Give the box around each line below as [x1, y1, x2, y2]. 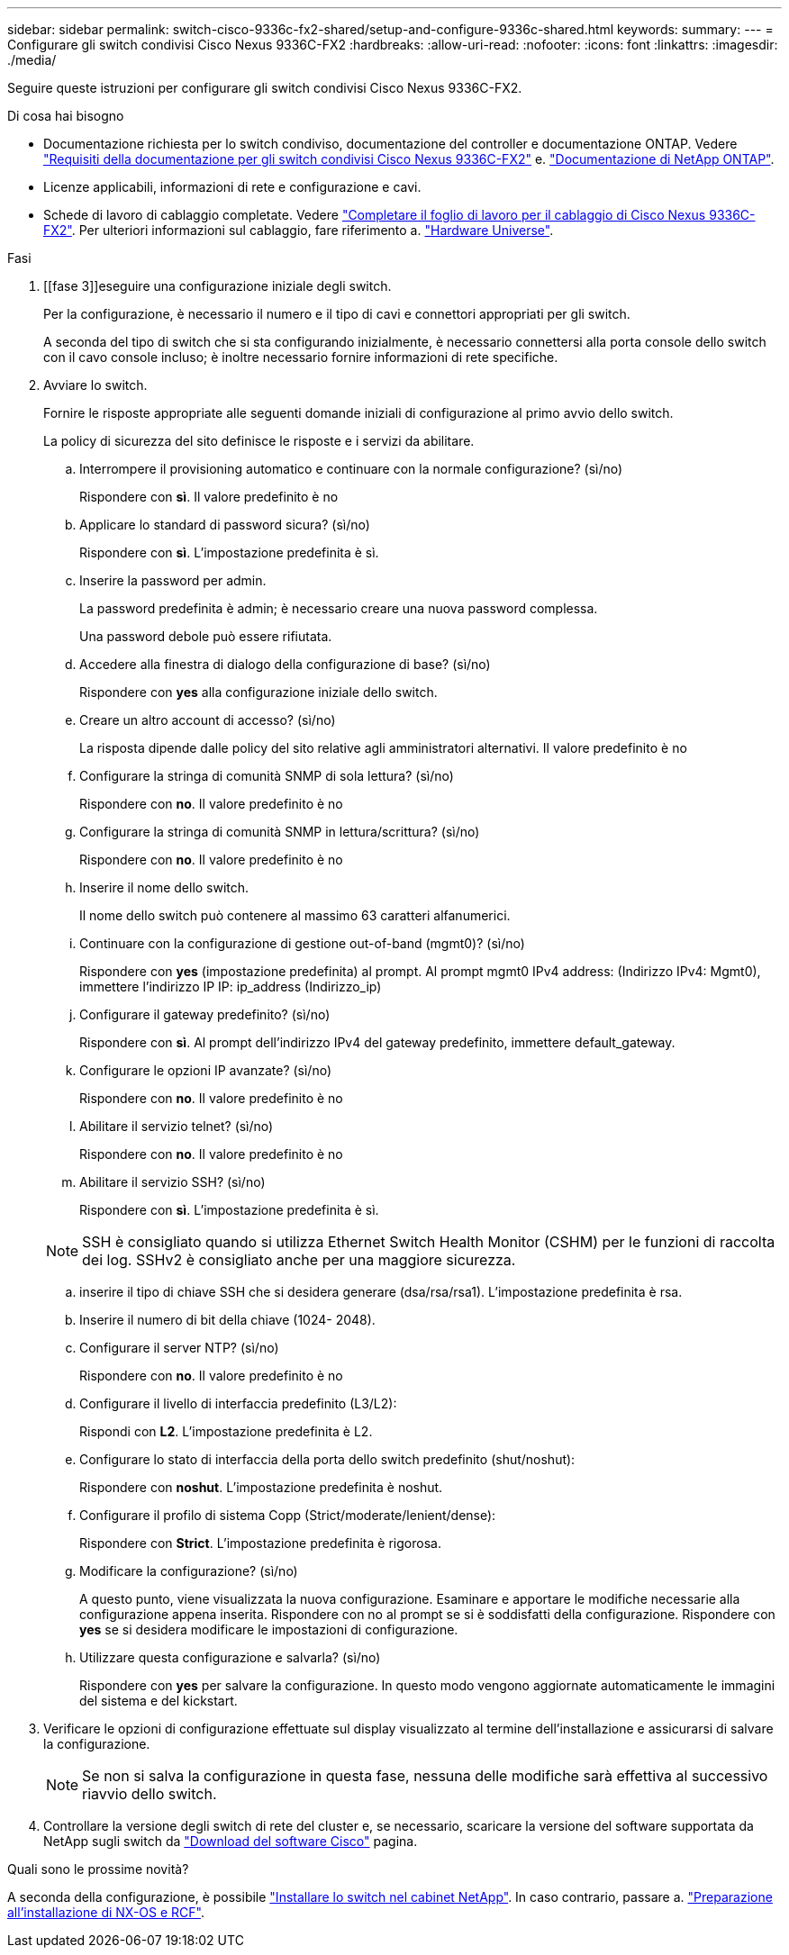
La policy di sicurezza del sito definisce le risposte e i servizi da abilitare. [43, 433, 475, 448]
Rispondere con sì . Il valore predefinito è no [79, 489, 339, 504]
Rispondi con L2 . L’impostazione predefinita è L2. [79, 1424, 373, 1439]
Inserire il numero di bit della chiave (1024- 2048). [79, 1312, 376, 1327]
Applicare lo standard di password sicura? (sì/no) [79, 517, 370, 532]
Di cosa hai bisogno [7, 108, 124, 123]
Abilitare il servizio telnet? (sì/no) [79, 1118, 274, 1134]
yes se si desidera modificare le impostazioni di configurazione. [79, 1622, 458, 1637]
